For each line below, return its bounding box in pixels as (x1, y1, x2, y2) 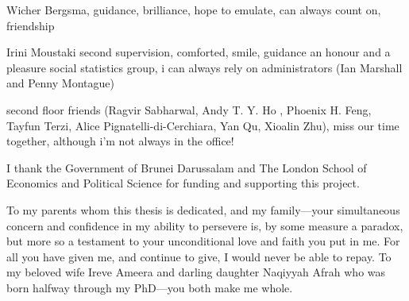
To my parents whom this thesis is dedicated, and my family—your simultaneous (6, 201, 400, 218)
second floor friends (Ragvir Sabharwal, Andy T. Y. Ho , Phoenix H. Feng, (6, 101, 372, 118)
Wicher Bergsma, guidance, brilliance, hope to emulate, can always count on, (6, 2, 381, 17)
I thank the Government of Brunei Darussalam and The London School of (6, 159, 367, 176)
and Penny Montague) (6, 75, 114, 91)
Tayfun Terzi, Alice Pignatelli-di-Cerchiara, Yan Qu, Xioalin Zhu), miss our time (6, 117, 399, 133)
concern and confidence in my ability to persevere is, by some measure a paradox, (6, 217, 403, 233)
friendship (6, 17, 55, 33)
